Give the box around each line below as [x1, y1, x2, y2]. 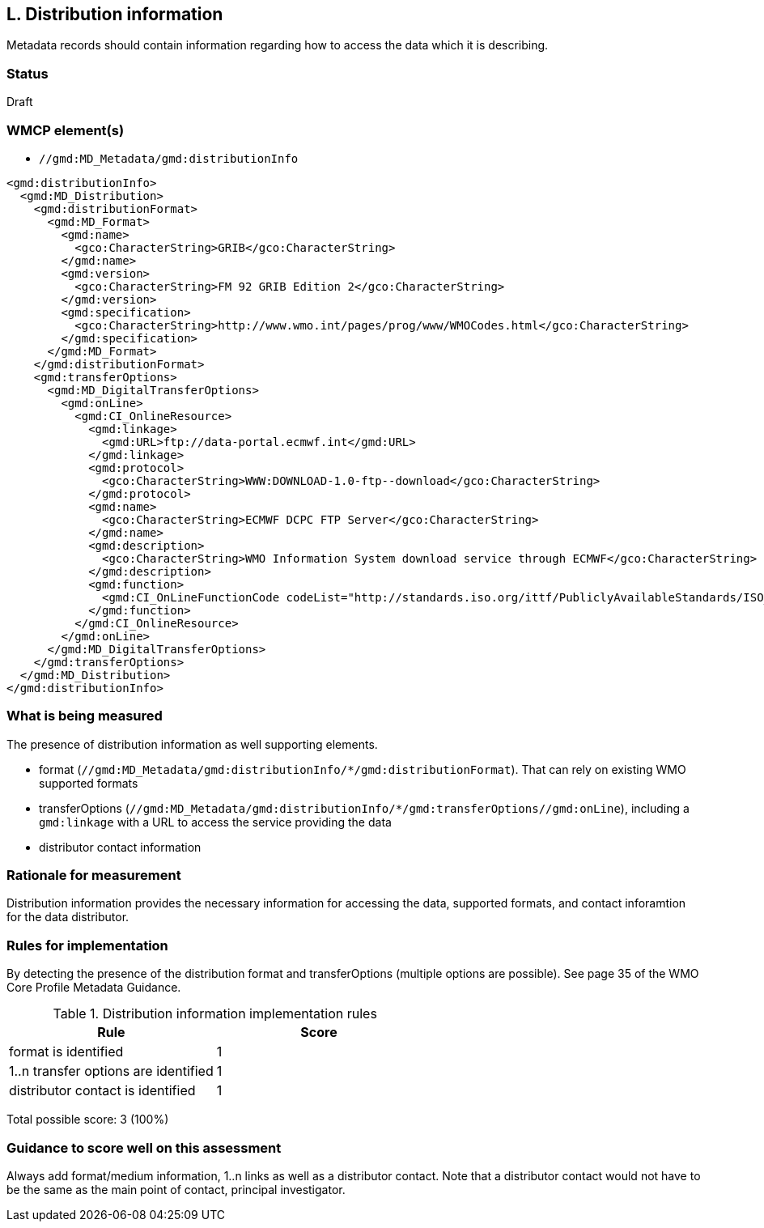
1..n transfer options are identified [9, 1063, 214, 1080]
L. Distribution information [6, 4, 223, 24]
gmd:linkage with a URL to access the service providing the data [39, 814, 392, 829]
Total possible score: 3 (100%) [6, 1112, 169, 1127]
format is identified [9, 1043, 124, 1060]
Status [6, 65, 49, 82]
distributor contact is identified [9, 1082, 196, 1099]
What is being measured [6, 707, 163, 724]
